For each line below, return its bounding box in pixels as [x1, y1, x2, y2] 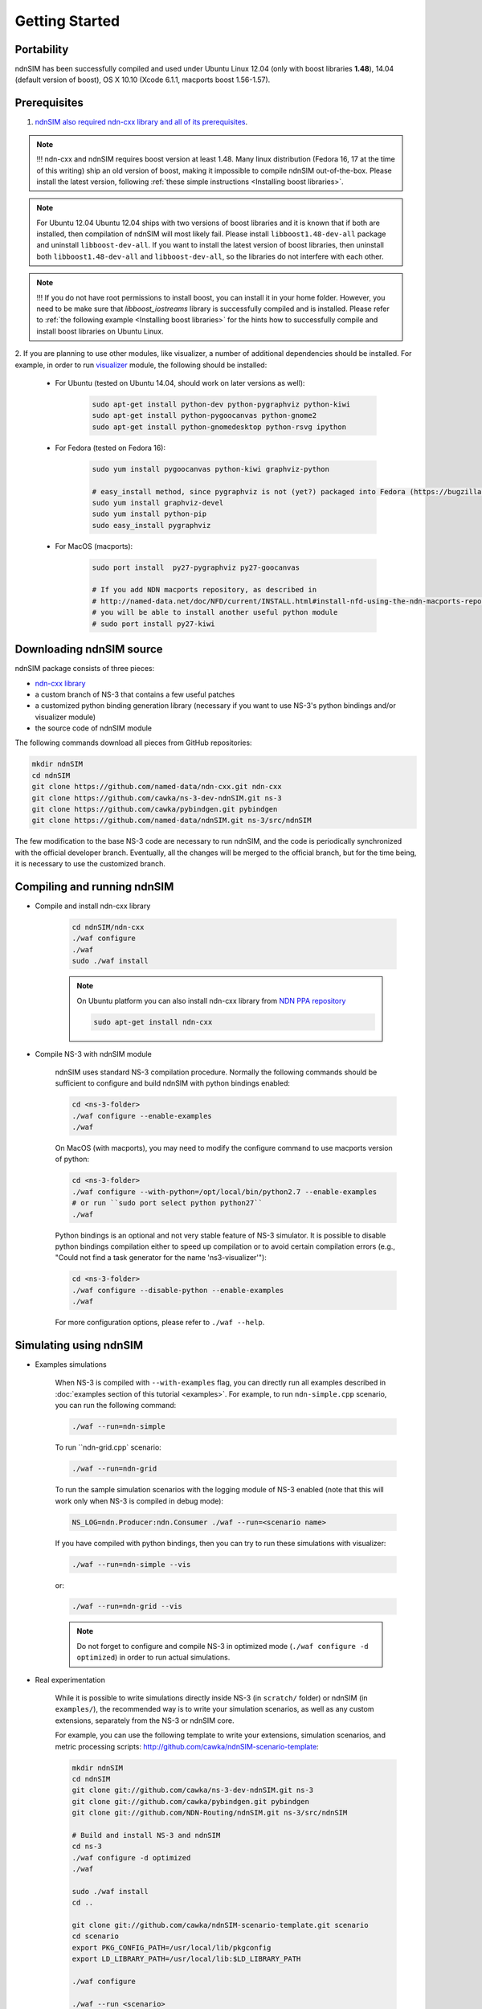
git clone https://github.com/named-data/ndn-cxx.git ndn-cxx [31, 782, 282, 792]
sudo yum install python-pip [92, 509, 207, 518]
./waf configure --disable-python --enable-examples [71, 1286, 284, 1295]
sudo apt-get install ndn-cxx [93, 1017, 213, 1026]
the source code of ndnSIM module [35, 723, 153, 733]
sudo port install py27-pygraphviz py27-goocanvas [92, 563, 300, 572]
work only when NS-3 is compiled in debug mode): [55, 1495, 224, 1506]
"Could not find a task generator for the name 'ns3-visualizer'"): [55, 1253, 267, 1262]
